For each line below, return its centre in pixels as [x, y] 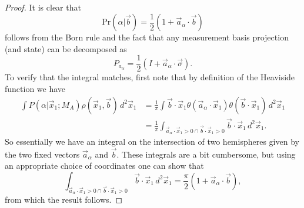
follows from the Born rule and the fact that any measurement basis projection [147, 37]
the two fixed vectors [42, 154]
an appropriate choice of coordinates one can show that [104, 166]
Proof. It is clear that [43, 7]
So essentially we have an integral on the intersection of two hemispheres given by [152, 141]
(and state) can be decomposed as [66, 48]
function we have [35, 88]
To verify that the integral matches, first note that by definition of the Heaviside [150, 77]
